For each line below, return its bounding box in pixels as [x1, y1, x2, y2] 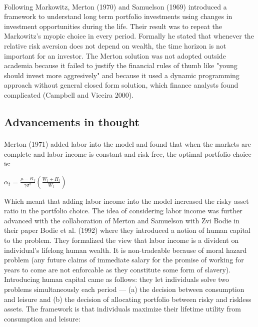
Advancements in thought [4, 114, 139, 129]
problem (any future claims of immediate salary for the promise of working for [4, 254, 244, 265]
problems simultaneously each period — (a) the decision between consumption [4, 284, 244, 294]
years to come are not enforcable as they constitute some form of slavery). [4, 264, 231, 274]
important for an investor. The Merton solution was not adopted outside [4, 50, 226, 61]
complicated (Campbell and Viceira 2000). [4, 89, 134, 100]
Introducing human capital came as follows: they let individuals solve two [4, 274, 229, 284]
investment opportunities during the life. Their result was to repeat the [4, 21, 222, 31]
